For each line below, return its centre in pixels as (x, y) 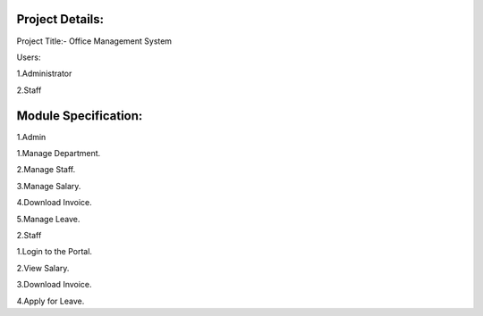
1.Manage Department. (59, 153)
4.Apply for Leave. (51, 301)
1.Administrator (44, 74)
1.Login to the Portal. (55, 252)
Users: (29, 57)
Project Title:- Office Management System (94, 41)
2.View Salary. (43, 268)
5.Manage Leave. (48, 219)
